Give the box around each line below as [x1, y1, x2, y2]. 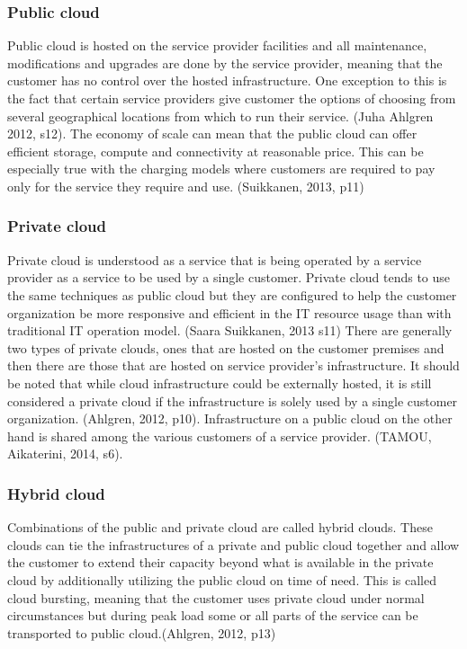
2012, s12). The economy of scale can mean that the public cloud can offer [7, 124, 418, 143]
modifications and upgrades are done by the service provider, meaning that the [7, 53, 443, 72]
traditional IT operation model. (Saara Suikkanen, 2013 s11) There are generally [7, 321, 453, 340]
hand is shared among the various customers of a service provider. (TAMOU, [7, 426, 432, 445]
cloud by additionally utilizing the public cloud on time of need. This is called [7, 570, 436, 589]
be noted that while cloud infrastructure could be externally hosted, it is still [7, 373, 432, 392]
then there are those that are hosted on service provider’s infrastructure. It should [7, 356, 460, 375]
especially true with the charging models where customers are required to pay [7, 159, 436, 178]
